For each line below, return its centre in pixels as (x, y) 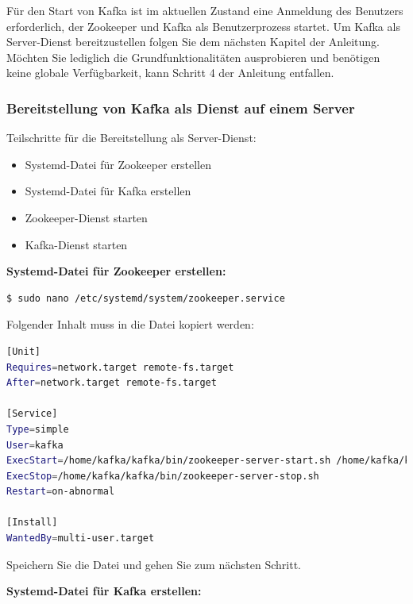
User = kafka (35, 445)
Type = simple (38, 429)
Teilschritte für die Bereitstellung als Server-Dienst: (131, 138)
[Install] (32, 523)
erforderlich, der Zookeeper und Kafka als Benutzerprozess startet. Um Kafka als (203, 26)
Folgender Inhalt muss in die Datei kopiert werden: (130, 324)
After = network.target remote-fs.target (112, 383)
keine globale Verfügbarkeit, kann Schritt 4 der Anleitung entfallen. (170, 73)
